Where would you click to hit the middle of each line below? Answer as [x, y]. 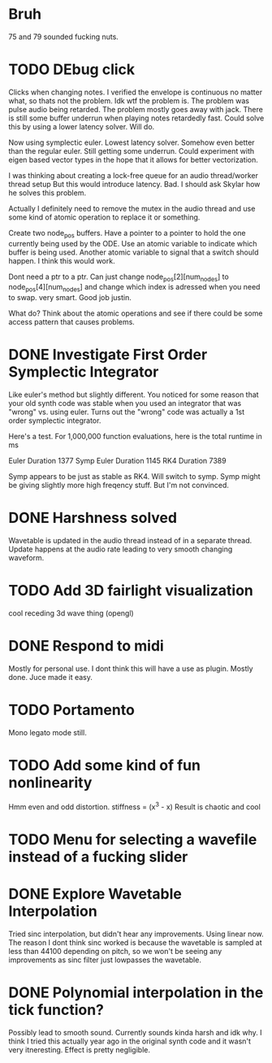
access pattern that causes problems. [72, 322]
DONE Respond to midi [86, 646]
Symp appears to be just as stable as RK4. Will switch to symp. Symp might [135, 477]
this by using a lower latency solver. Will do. [82, 126]
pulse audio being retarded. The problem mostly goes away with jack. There [136, 109]
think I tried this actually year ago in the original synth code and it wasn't [130, 1041]
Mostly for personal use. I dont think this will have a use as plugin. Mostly [131, 669]
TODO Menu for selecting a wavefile [133, 839]
